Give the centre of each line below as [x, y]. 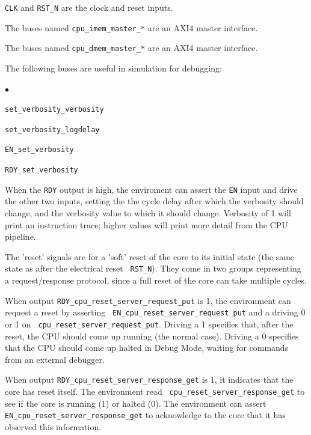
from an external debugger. [55, 359]
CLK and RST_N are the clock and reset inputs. [89, 7]
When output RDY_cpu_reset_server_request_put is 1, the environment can [148, 300]
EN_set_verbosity [39, 150]
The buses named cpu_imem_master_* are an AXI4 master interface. [131, 27]
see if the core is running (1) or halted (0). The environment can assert [136, 403]
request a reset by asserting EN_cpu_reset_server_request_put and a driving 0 [155, 312]
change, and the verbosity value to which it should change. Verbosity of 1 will [148, 213]
